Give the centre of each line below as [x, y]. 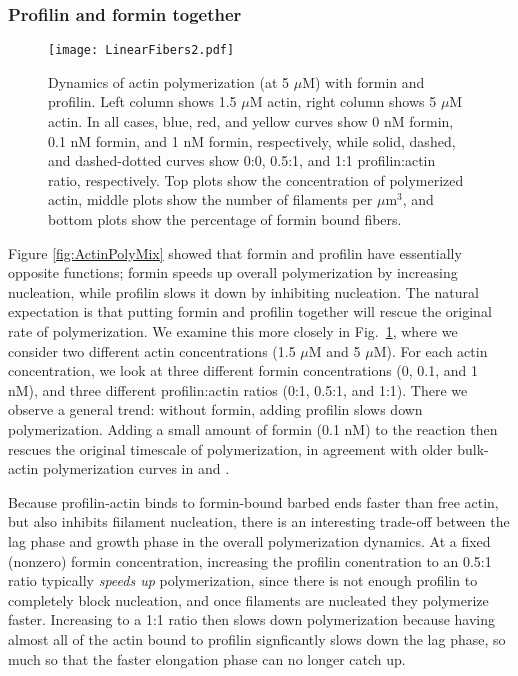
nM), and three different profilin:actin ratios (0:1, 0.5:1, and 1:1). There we [238, 389]
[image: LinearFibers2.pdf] [141, 50]
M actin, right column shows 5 [343, 101]
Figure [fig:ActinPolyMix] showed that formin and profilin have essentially [235, 252]
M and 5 [334, 350]
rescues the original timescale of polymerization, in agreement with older [230, 448]
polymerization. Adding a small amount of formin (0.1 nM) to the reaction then [253, 428]
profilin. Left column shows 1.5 [142, 101]
